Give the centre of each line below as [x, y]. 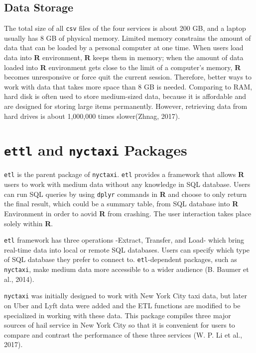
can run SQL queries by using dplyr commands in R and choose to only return [126, 194]
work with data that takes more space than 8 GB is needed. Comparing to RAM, [128, 86]
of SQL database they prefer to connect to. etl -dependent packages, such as [121, 259]
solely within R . [29, 223]
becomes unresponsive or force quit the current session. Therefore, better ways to [128, 77]
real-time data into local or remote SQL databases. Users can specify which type [127, 249]
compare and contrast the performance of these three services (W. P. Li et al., [123, 334]
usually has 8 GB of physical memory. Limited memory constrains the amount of [128, 38]
